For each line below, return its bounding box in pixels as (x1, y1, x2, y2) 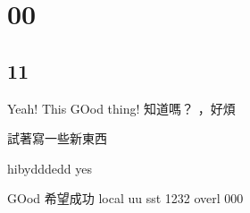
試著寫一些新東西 (7, 129, 107, 148)
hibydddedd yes (7, 158, 92, 177)
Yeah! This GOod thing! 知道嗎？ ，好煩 (7, 98, 236, 117)
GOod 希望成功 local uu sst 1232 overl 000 (7, 189, 244, 208)
